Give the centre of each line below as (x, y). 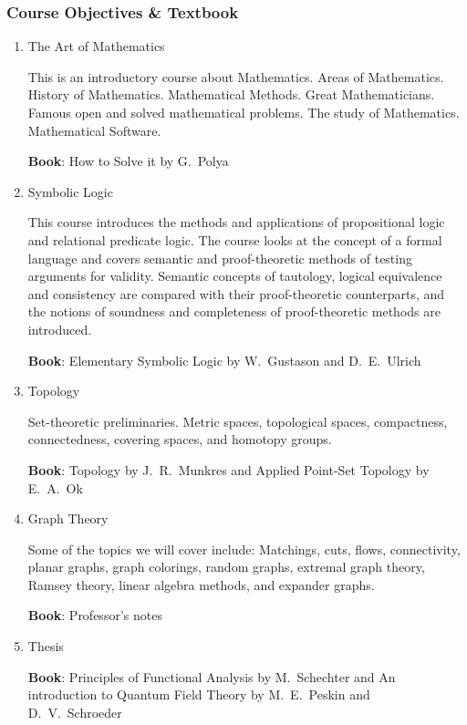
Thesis (46, 646)
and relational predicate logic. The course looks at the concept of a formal (235, 239)
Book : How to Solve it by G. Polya (128, 161)
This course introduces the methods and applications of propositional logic (236, 222)
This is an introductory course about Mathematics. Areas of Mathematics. (236, 76)
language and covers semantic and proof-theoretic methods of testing (220, 258)
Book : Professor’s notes (95, 615)
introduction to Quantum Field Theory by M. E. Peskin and (199, 694)
